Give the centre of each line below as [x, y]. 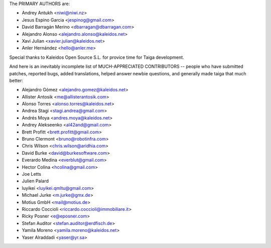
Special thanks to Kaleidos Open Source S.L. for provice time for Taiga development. [97, 57]
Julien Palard [35, 181]
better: [16, 80]
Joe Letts [31, 174]
